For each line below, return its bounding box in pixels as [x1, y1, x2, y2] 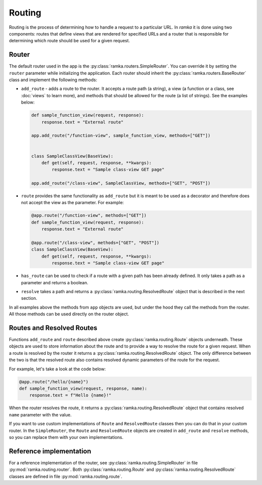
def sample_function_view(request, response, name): [19, 385, 147, 391]
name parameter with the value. [9, 412, 72, 417]
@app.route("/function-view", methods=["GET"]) [31, 213, 147, 218]
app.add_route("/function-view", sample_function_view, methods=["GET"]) [31, 133, 211, 139]
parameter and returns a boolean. [21, 279, 88, 285]
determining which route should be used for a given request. [9, 38, 131, 44]
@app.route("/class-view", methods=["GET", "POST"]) [31, 240, 160, 245]
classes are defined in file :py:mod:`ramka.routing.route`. [9, 473, 122, 479]
